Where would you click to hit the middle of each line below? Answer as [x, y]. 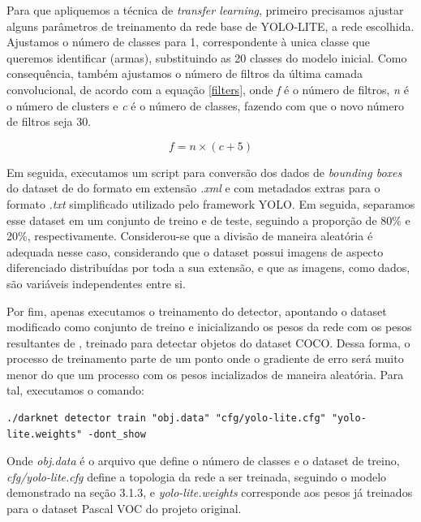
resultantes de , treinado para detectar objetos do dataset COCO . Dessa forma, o [208, 342]
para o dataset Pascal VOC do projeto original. [124, 509]
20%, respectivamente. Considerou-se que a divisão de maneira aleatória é [190, 236]
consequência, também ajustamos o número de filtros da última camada [185, 73]
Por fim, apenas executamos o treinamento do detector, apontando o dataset [197, 311]
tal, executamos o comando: [76, 390]
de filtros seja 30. [49, 121]
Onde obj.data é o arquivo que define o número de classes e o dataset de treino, [203, 461]
